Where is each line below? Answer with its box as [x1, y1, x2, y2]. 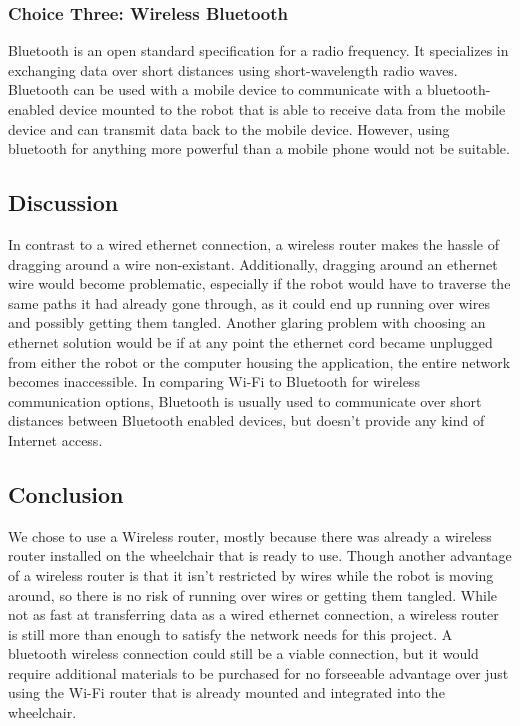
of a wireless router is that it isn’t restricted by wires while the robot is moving [8, 564, 494, 585]
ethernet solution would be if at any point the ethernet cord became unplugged [8, 331, 493, 352]
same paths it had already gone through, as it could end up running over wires [8, 292, 490, 313]
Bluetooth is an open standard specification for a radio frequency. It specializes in [8, 40, 509, 61]
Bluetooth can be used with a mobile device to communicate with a [8, 79, 423, 100]
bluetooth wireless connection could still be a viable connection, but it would [8, 643, 479, 664]
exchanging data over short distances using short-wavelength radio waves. [8, 59, 458, 80]
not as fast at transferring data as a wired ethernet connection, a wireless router [8, 604, 499, 625]
